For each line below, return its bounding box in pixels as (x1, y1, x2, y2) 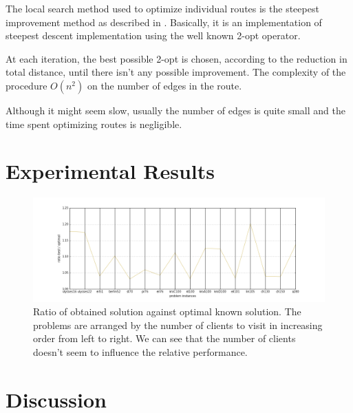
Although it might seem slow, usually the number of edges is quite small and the (6, 103, 345, 117)
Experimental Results (6, 157, 215, 185)
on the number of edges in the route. (87, 78, 242, 92)
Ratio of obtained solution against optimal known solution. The (33, 304, 301, 319)
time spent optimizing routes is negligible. (6, 116, 182, 131)
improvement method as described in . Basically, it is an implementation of (6, 14, 322, 29)
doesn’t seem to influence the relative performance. (33, 345, 248, 359)
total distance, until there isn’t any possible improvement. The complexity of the (6, 65, 346, 79)
